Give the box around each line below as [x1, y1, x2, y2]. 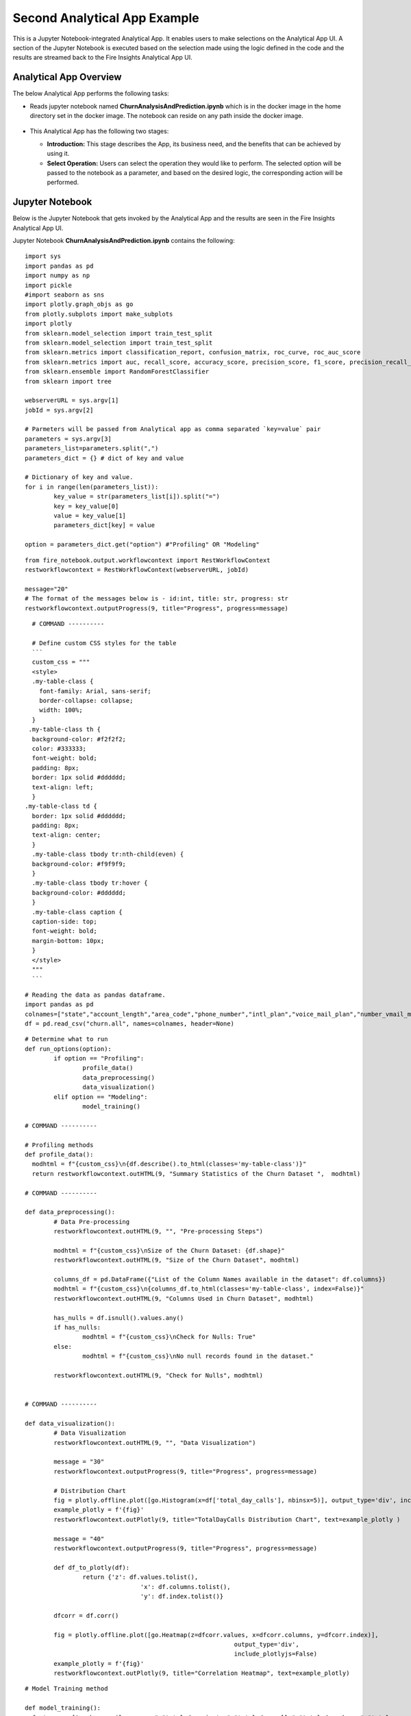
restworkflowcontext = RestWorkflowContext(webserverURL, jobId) [25, 566, 249, 573]
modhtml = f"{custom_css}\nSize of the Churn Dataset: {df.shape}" [53, 1247, 285, 1254]
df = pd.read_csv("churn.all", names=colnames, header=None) [25, 1019, 234, 1028]
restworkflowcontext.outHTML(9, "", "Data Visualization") [53, 1439, 256, 1446]
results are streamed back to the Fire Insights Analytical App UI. [12, 54, 193, 62]
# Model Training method [25, 1685, 108, 1693]
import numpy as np [25, 272, 90, 279]
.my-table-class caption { [32, 908, 123, 916]
